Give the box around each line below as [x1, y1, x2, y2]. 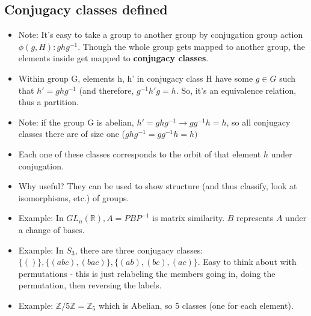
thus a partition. [18, 96, 79, 108]
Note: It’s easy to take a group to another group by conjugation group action [18, 28, 303, 41]
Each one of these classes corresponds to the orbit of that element [18, 147, 261, 160]
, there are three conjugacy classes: [75, 243, 203, 256]
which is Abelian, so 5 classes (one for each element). [98, 299, 294, 311]
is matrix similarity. [152, 211, 225, 224]
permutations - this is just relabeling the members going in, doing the [18, 267, 276, 279]
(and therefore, [79, 84, 134, 96]
